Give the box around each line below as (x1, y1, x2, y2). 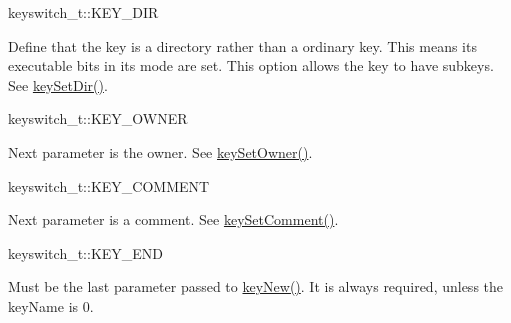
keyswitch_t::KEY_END (8, 242, 164, 263)
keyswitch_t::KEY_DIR (8, 2, 159, 22)
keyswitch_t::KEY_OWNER (8, 108, 188, 129)
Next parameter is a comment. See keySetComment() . (8, 209, 339, 230)
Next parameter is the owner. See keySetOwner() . (8, 141, 313, 162)
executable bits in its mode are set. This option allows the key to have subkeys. (8, 55, 494, 76)
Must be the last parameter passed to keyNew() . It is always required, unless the (8, 276, 504, 297)
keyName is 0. (8, 295, 94, 316)
